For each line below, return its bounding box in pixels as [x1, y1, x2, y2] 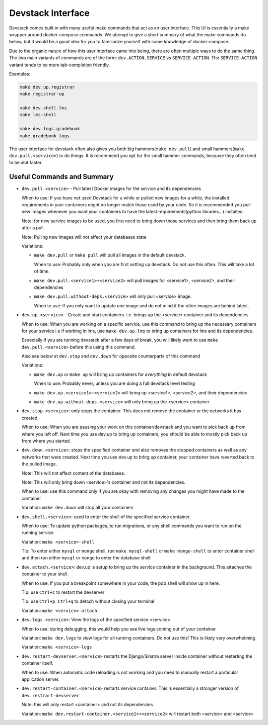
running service [21, 530, 54, 536]
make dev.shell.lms [19, 105, 67, 111]
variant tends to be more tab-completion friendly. [9, 62, 110, 68]
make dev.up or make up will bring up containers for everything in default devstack [34, 371, 207, 377]
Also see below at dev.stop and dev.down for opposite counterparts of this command [21, 353, 201, 359]
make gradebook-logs [19, 133, 69, 139]
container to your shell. [21, 571, 69, 577]
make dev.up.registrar [19, 84, 75, 90]
